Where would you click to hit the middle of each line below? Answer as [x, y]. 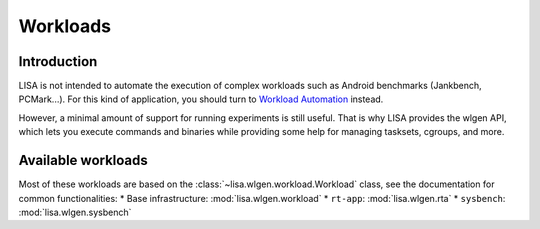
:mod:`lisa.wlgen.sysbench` [75, 212]
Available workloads [83, 160]
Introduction [58, 61]
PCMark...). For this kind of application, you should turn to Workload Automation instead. [201, 99]
